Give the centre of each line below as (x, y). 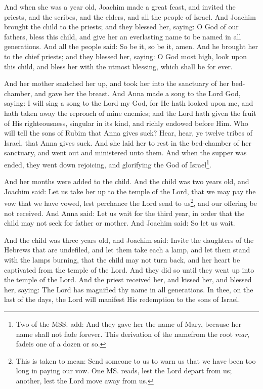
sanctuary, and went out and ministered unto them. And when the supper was (125, 153)
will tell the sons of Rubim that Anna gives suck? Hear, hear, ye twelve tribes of (128, 133)
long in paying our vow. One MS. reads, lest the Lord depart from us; (124, 371)
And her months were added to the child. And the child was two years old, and (127, 181)
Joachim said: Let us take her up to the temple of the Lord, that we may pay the (130, 191)
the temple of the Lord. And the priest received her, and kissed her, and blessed (128, 279)
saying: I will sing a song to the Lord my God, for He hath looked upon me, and (129, 103)
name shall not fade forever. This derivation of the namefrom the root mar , (133, 334)
